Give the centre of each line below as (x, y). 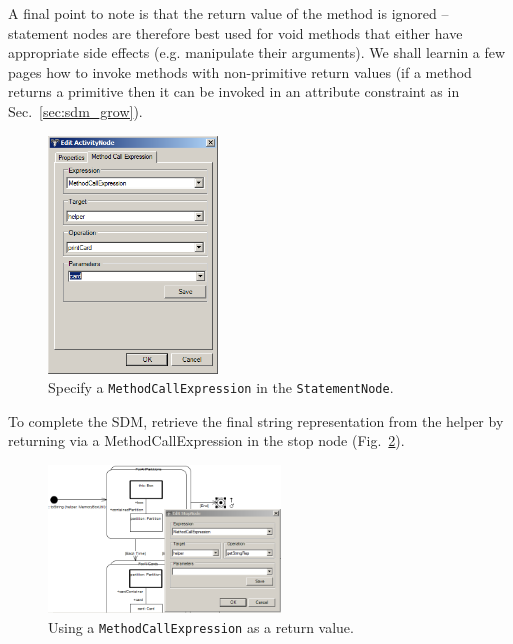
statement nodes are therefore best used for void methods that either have (235, 32)
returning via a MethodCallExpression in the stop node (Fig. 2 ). (206, 440)
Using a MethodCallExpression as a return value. (201, 626)
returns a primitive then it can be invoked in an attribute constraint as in (234, 91)
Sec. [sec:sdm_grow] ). (75, 110)
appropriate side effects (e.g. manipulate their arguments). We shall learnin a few (257, 52)
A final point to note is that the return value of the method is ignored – (228, 13)
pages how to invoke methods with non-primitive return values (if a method (240, 71)
